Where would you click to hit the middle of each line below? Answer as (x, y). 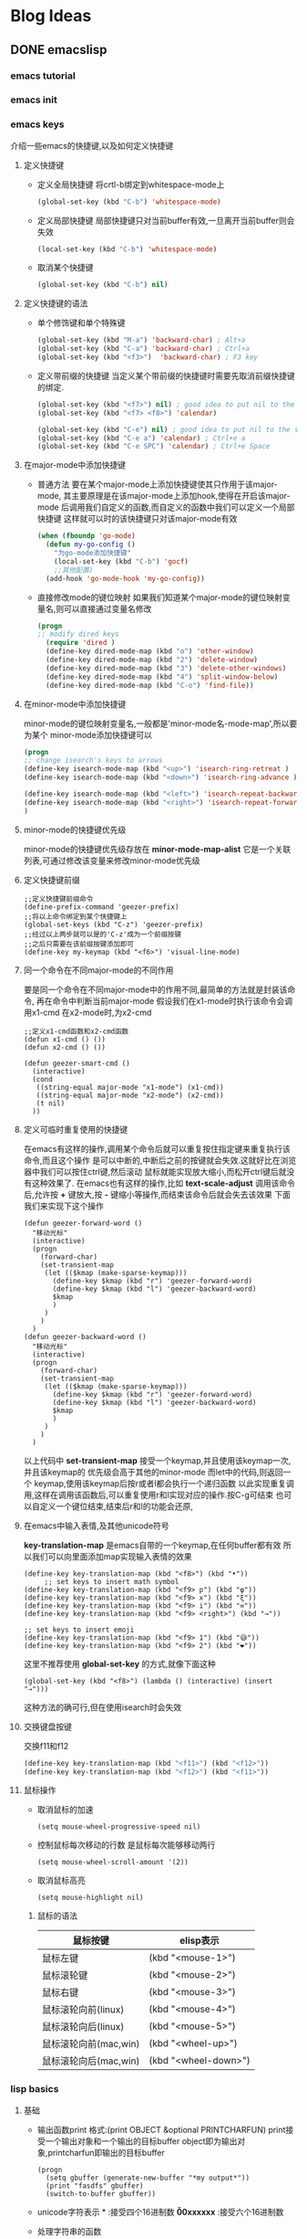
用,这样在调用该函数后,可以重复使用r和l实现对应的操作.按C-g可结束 (148, 1494)
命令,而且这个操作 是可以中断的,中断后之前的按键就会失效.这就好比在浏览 (160, 1160)
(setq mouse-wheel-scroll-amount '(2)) (113, 1863)
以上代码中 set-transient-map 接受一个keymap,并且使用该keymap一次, (157, 1460)
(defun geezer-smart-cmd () (77, 1063)
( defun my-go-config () (90, 544)
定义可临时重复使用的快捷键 (76, 1129)
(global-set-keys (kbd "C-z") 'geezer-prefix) (113, 924)
